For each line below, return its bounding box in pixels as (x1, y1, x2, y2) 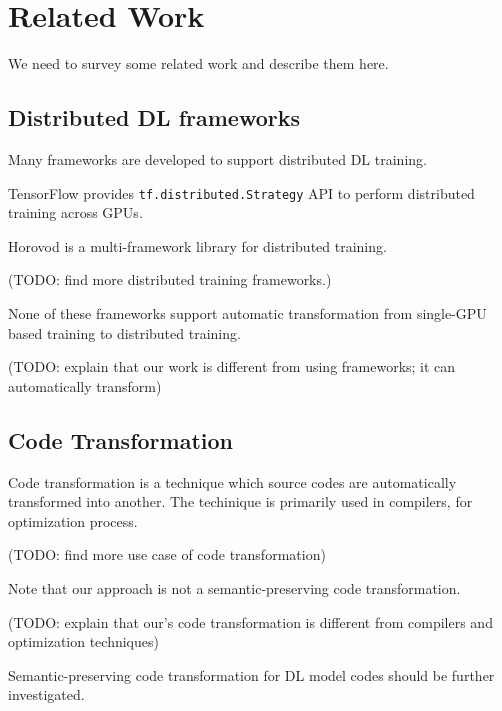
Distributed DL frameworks (8, 102, 300, 133)
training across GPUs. (8, 202, 143, 223)
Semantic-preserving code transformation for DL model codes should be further (8, 664, 495, 685)
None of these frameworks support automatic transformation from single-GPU (8, 302, 487, 323)
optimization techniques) (8, 631, 159, 652)
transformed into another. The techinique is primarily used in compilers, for (8, 491, 473, 512)
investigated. (8, 684, 85, 705)
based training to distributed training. (8, 322, 241, 343)
